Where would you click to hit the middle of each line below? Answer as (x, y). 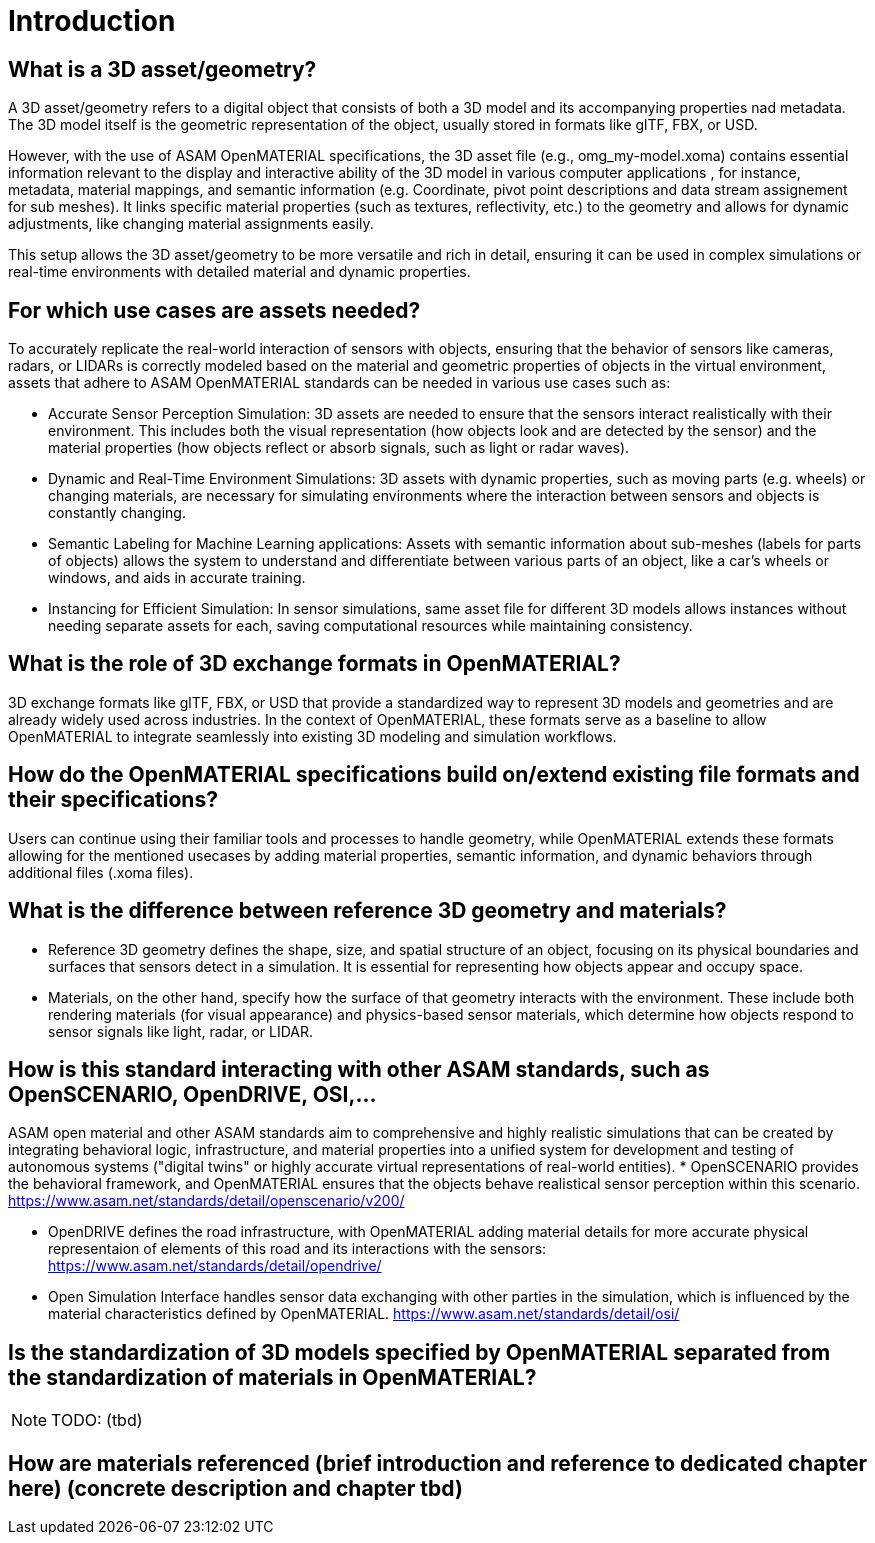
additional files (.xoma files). (101, 872)
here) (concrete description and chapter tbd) (235, 1488)
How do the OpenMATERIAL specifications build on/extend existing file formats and (434, 775)
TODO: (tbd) (97, 1420)
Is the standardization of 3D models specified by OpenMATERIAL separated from (419, 1352)
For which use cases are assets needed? (214, 310)
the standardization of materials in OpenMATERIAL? (272, 1377)
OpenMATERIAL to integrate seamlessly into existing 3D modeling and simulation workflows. (312, 736)
